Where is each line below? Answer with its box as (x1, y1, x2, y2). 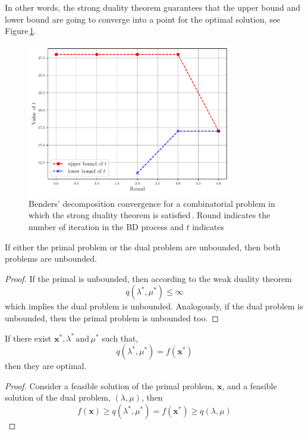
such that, (102, 331, 139, 344)
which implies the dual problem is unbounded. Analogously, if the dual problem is (5, 300, 303, 312)
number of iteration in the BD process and (29, 221, 184, 233)
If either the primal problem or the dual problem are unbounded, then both (5, 240, 281, 253)
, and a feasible (222, 379, 277, 392)
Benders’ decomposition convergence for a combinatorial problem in (29, 197, 275, 209)
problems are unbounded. (5, 252, 97, 265)
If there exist (5, 331, 52, 344)
